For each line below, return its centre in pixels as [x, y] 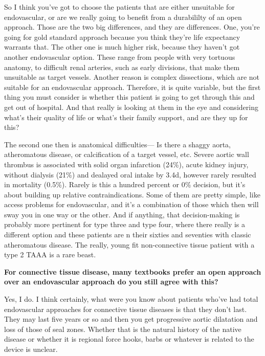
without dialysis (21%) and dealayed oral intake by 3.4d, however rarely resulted [130, 174]
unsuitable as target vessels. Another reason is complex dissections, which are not [132, 77]
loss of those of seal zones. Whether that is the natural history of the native [123, 329]
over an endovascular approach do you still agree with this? [111, 282]
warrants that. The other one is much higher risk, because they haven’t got [122, 47]
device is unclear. [31, 349]
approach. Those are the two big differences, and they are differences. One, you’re [132, 27]
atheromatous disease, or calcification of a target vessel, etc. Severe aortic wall [127, 154]
